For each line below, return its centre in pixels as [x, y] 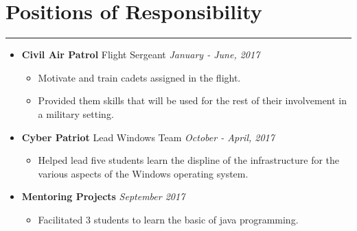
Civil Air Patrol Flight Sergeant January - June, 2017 [141, 54]
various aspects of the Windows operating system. [143, 173]
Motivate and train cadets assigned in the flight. [139, 77]
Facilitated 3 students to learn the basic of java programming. [168, 219]
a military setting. [76, 113]
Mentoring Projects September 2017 [103, 196]
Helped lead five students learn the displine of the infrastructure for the [189, 160]
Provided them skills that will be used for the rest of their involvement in [193, 100]
